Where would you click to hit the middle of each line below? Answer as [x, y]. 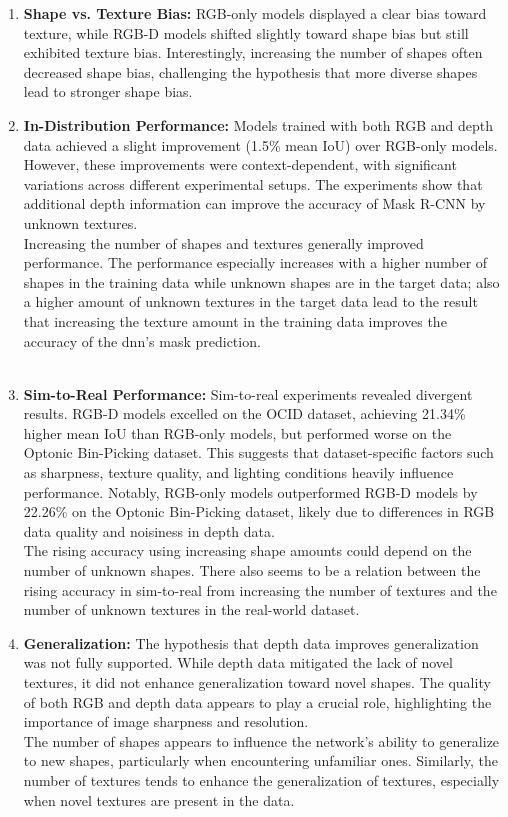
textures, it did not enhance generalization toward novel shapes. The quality [257, 682]
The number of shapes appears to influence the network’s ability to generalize [261, 740]
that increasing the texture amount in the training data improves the [235, 320]
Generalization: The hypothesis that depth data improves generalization [251, 642]
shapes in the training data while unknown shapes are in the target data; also [261, 281]
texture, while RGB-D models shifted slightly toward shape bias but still [246, 32]
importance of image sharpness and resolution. [166, 721]
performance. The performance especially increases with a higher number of [255, 262]
